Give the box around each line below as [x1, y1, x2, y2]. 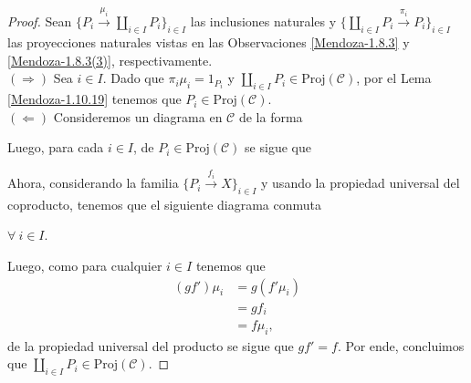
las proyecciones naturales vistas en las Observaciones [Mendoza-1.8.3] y [7, 33, 410, 52]
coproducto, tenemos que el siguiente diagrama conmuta [7, 194, 321, 213]
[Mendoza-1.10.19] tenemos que [7, 89, 182, 109]
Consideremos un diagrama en [53, 107, 223, 126]
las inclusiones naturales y [190, 11, 337, 30]
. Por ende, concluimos [337, 336, 465, 355]
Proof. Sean [7, 11, 72, 30]
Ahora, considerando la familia [7, 173, 179, 192]
